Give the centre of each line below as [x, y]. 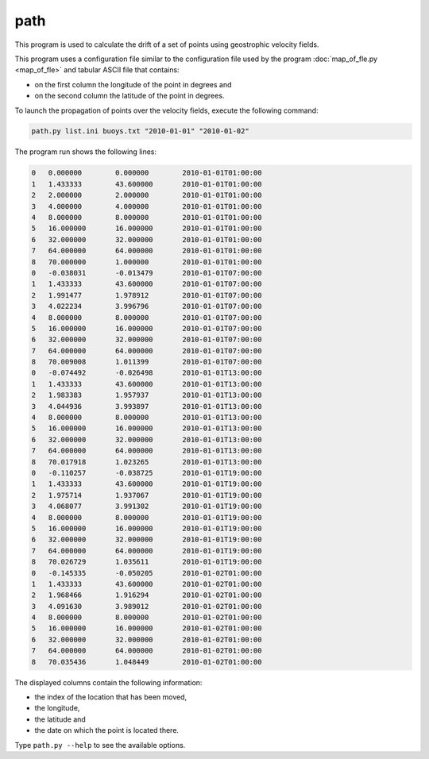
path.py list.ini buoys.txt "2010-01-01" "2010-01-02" [140, 131]
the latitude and [60, 719]
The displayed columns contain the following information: [108, 682]
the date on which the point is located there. [106, 730]
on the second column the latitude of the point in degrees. [129, 96]
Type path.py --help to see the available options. [100, 745]
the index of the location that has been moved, [111, 697]
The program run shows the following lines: [86, 152]
